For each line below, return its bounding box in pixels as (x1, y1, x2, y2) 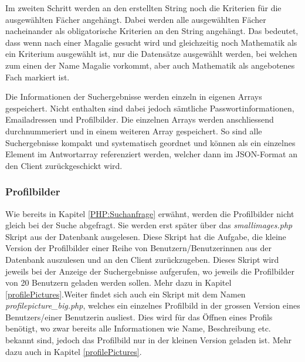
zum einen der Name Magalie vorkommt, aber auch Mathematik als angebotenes (5, 59, 295, 71)
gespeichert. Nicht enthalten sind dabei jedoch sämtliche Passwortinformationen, (5, 102, 294, 114)
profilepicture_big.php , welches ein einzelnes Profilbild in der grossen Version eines (5, 299, 300, 312)
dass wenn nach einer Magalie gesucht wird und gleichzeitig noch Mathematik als (5, 36, 297, 48)
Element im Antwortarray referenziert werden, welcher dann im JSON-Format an (5, 148, 297, 160)
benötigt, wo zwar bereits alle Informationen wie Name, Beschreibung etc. (5, 322, 271, 334)
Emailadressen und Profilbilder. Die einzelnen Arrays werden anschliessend (5, 113, 274, 126)
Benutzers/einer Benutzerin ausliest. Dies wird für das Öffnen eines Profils (5, 310, 273, 323)
